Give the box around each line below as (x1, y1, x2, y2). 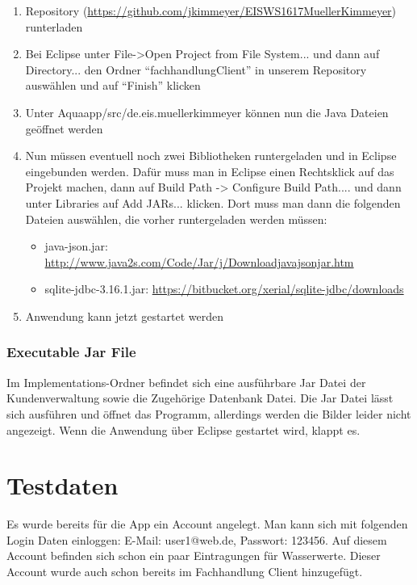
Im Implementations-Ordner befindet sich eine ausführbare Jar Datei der (6, 373, 366, 390)
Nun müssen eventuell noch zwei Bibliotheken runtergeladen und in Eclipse (25, 147, 397, 164)
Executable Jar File (6, 342, 136, 362)
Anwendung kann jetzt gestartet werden (25, 307, 223, 324)
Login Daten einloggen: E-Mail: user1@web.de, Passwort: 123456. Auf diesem (6, 531, 387, 548)
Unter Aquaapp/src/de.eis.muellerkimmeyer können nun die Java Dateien (25, 103, 389, 120)
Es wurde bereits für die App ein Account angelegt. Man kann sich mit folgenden (6, 516, 408, 532)
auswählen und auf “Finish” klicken (25, 77, 201, 94)
